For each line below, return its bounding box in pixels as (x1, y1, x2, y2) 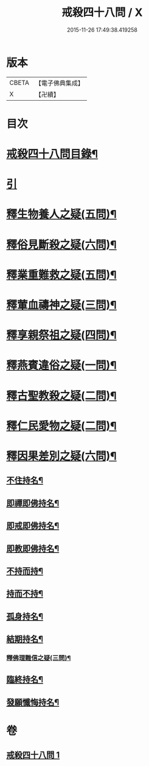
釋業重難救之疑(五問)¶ (6, 268, 117, 281)
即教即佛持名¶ (6, 543, 60, 554)
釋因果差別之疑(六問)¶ (6, 449, 117, 463)
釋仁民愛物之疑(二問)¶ (6, 419, 117, 433)
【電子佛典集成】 (35, 79, 84, 87)
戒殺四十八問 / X (61, 5, 143, 20)
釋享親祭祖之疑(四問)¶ (6, 328, 117, 342)
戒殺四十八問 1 (6, 750, 60, 761)
